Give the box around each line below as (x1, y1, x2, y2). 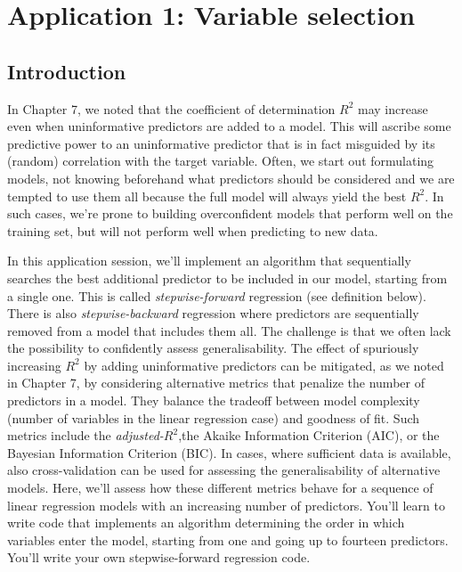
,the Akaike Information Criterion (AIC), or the (178, 426, 440, 445)
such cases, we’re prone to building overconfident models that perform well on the (7, 204, 453, 223)
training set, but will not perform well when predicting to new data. (7, 221, 378, 240)
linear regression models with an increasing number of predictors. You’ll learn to (7, 495, 445, 514)
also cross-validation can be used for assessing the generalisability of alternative (7, 461, 441, 479)
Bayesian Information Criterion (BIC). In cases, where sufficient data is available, (7, 443, 451, 462)
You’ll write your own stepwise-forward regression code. (7, 548, 311, 567)
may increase (358, 99, 428, 118)
